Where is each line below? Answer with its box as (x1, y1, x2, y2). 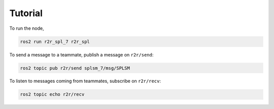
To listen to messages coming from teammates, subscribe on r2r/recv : (9, 78, 161, 84)
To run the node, (9, 25, 44, 31)
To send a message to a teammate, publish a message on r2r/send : (9, 51, 154, 58)
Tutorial (9, 8, 43, 19)
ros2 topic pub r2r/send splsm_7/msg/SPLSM (20, 65, 130, 71)
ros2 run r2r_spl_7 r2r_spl (20, 38, 90, 44)
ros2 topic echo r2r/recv (20, 91, 85, 97)
